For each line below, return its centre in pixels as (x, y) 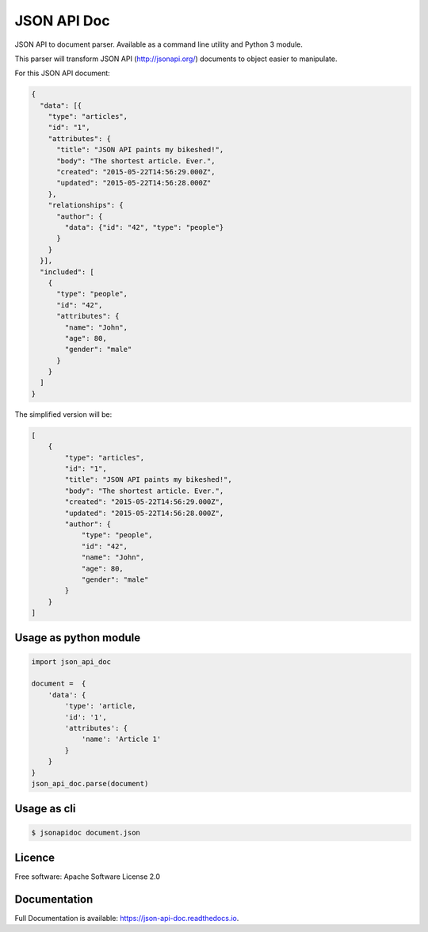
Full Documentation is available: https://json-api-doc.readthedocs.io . (127, 918)
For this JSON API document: (62, 73)
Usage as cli (45, 809)
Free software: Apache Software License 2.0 (88, 877)
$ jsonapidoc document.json (86, 833)
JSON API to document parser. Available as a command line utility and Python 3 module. (159, 44)
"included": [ (67, 272)
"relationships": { (86, 205)
